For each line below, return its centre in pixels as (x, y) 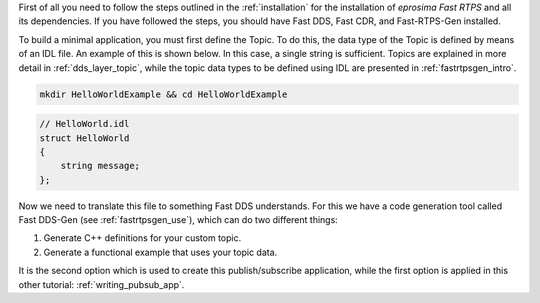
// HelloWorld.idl (84, 124)
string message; (100, 166)
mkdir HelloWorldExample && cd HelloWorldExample (163, 94)
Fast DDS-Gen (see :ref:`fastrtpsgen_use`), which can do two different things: (178, 220)
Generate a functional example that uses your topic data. (160, 252)
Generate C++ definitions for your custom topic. (142, 238)
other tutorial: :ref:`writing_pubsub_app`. (101, 284)
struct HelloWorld (84, 138)
